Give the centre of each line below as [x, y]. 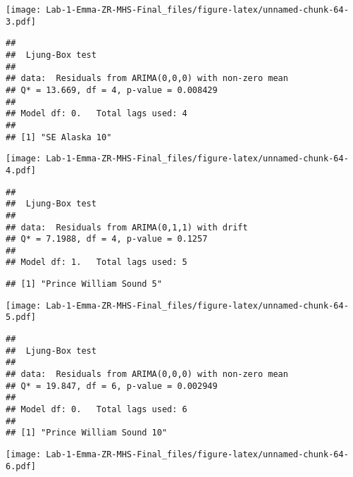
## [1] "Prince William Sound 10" [87, 433]
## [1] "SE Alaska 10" [59, 137]
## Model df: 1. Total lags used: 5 [97, 262]
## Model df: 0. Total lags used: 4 [97, 114]
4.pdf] [21, 170]
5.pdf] [21, 317]
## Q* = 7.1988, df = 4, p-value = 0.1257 [107, 239]
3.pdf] [21, 21]
